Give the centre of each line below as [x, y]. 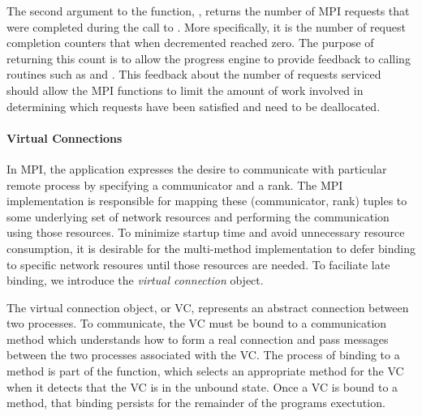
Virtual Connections [65, 137]
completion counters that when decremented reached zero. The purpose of [190, 43]
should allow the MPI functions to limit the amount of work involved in [185, 90]
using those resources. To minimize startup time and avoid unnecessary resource [206, 232]
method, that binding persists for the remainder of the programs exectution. [196, 403]
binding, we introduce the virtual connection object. [135, 280]
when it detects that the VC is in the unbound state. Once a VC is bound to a [202, 386]
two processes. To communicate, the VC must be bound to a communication [197, 323]
